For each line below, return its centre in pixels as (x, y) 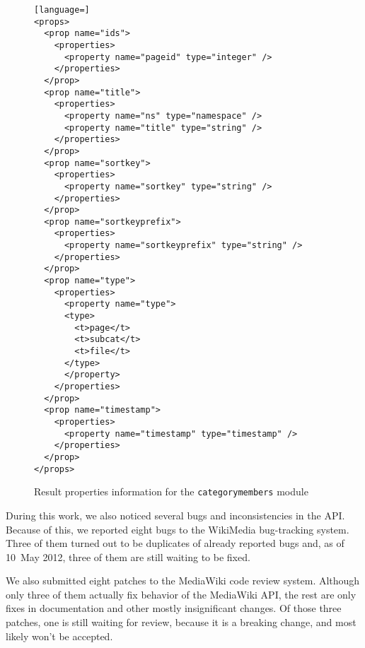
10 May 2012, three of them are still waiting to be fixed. (128, 556)
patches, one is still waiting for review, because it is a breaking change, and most (181, 622)
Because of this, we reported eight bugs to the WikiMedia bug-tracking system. (178, 529)
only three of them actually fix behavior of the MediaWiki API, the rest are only (181, 594)
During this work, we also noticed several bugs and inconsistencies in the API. (175, 515)
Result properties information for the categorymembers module (171, 491)
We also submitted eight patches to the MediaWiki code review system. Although (183, 581)
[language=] (62, 10)
